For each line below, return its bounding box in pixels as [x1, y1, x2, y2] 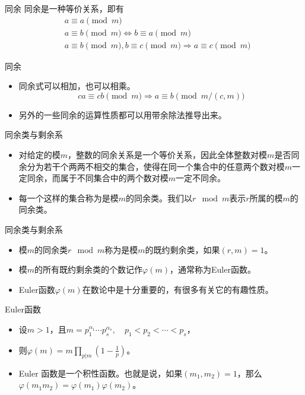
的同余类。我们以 [126, 191, 193, 204]
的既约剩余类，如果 [145, 243, 220, 255]
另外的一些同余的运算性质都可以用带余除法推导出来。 [18, 108, 227, 121]
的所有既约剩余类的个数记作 [34, 263, 143, 276]
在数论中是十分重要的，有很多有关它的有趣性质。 [82, 283, 274, 295]
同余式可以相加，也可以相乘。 [18, 80, 135, 92]
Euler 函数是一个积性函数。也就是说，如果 [18, 366, 183, 379]
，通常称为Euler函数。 [170, 263, 256, 276]
